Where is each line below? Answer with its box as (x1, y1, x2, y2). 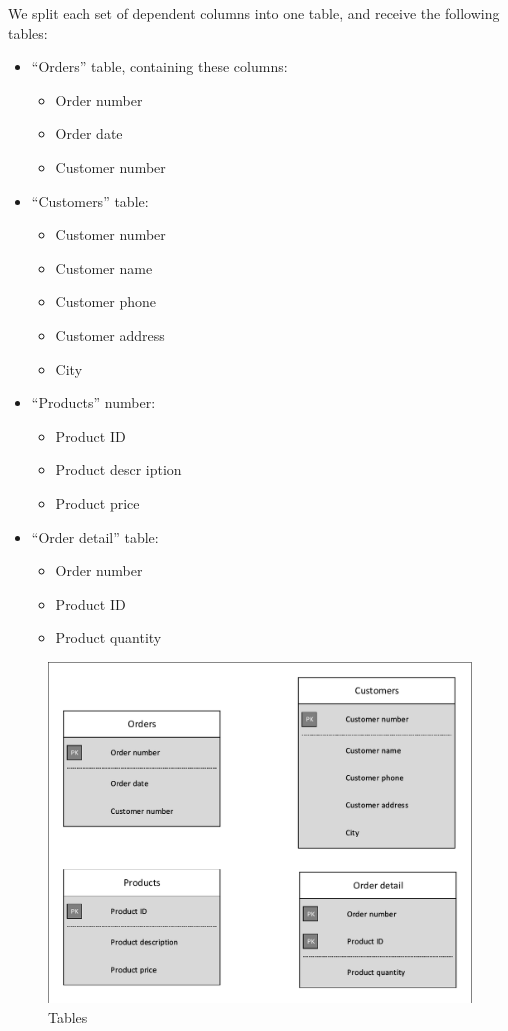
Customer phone (55, 291, 157, 312)
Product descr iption (55, 459, 182, 480)
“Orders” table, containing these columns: (31, 56, 288, 77)
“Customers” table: (31, 190, 149, 211)
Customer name (55, 257, 153, 278)
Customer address (55, 324, 165, 345)
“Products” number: (31, 392, 156, 413)
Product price (55, 492, 140, 513)
